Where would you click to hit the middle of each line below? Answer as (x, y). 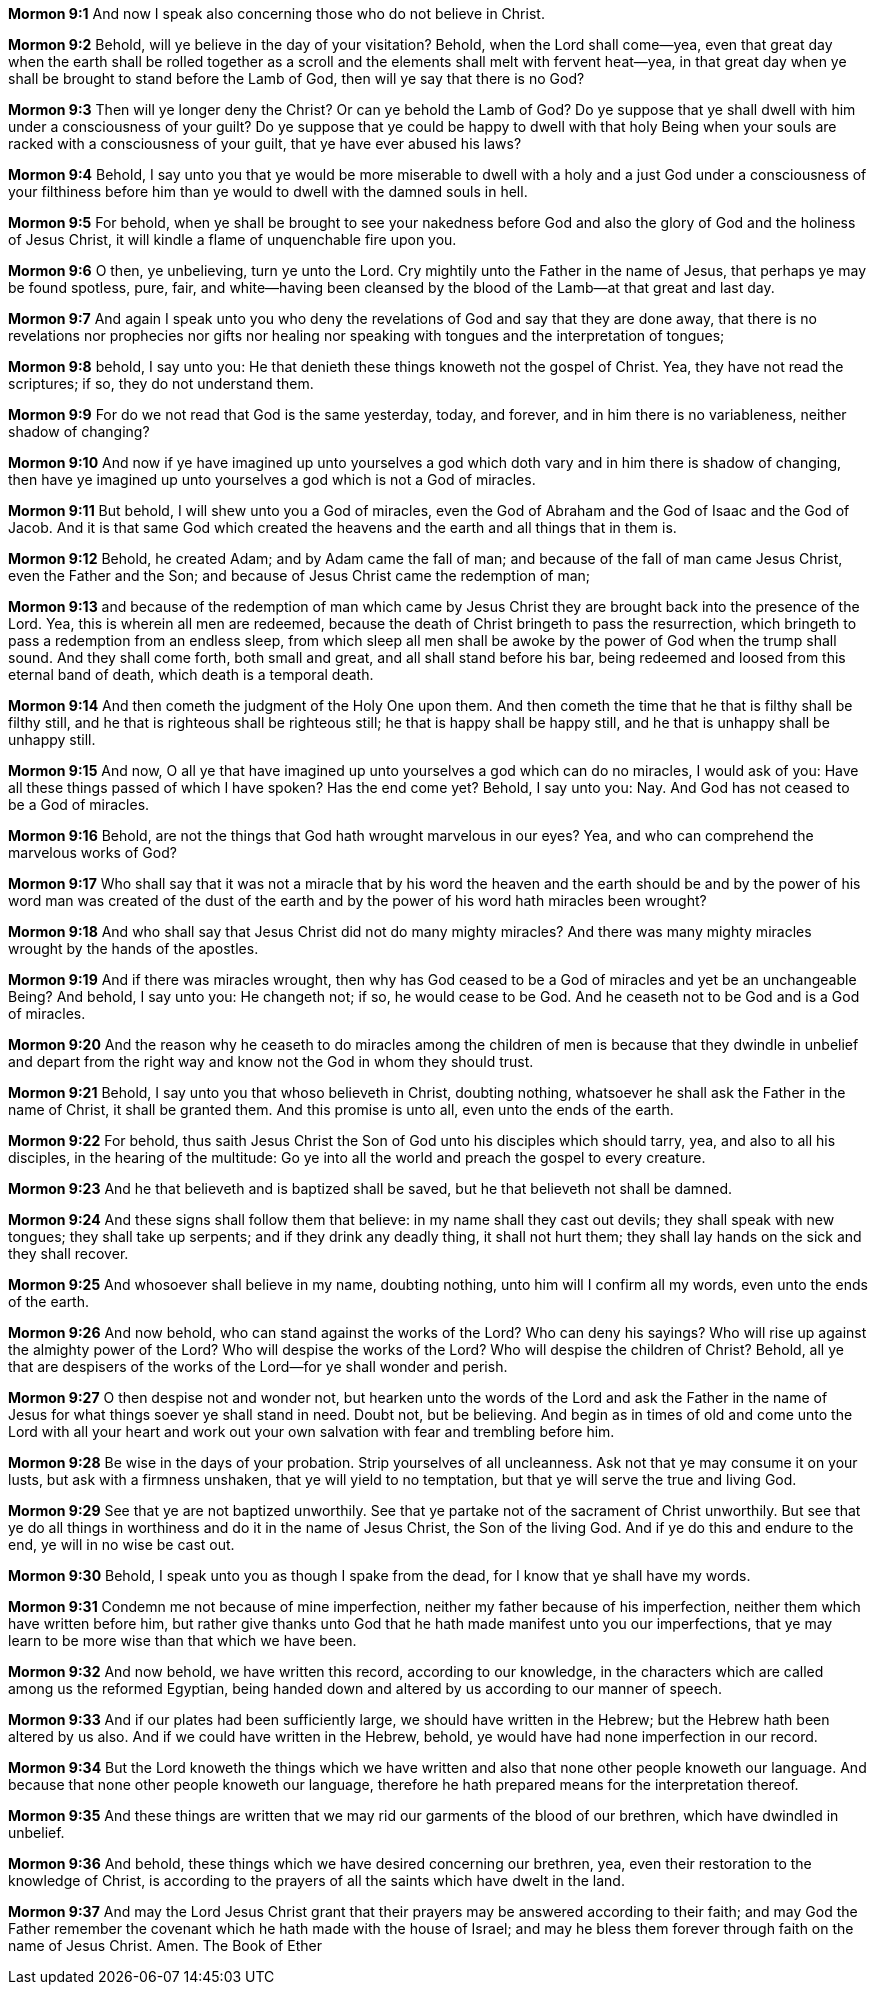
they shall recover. (68, 1253)
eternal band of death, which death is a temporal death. (191, 674)
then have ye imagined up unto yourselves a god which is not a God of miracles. (272, 479)
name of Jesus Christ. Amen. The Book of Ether (165, 1945)
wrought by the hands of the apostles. (133, 948)
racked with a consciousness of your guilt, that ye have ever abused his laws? (265, 143)
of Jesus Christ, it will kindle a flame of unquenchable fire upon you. (232, 239)
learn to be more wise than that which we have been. (182, 1640)
